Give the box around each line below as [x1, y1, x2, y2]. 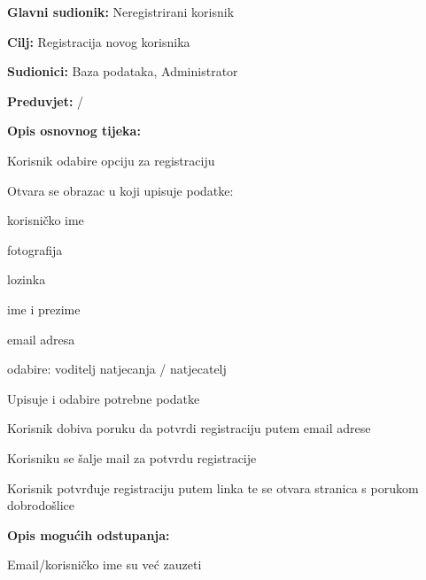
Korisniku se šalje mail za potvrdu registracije [7, 448, 257, 467]
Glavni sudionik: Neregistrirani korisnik [7, 3, 235, 20]
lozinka [7, 270, 46, 289]
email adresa [7, 329, 75, 348]
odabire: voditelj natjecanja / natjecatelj [7, 360, 227, 378]
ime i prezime [7, 299, 81, 318]
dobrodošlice [7, 496, 74, 514]
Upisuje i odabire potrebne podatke [7, 389, 200, 407]
